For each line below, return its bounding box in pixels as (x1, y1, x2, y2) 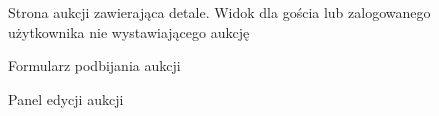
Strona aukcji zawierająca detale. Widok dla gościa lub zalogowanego (8, 2, 431, 22)
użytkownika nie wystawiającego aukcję (8, 21, 250, 42)
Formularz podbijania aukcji (8, 55, 181, 76)
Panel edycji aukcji (8, 88, 124, 109)
